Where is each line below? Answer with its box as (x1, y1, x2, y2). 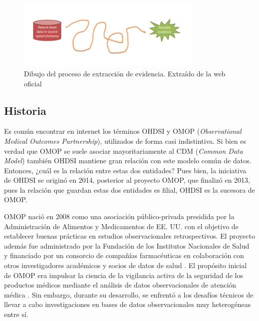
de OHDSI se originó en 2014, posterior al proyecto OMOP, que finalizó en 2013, (4, 175, 250, 185)
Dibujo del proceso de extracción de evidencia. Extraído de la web (24, 68, 226, 78)
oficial (24, 78, 42, 88)
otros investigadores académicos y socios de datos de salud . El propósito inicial (4, 260, 247, 271)
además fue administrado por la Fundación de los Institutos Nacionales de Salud (4, 240, 250, 251)
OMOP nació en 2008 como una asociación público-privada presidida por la (4, 211, 235, 222)
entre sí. (4, 309, 28, 319)
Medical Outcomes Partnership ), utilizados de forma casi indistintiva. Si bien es (4, 135, 247, 146)
